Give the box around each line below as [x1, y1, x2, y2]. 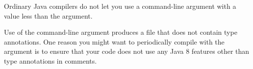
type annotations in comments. [4, 55, 97, 66]
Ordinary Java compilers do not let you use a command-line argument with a [4, 1, 236, 11]
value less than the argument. [4, 10, 93, 21]
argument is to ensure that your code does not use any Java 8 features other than [4, 46, 250, 56]
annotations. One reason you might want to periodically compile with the [4, 36, 225, 46]
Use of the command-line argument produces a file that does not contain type [4, 27, 237, 37]
